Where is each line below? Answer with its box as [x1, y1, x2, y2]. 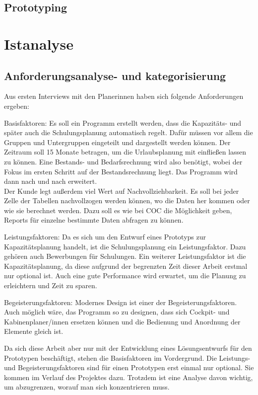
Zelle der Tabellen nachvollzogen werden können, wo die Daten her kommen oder [4, 195, 250, 206]
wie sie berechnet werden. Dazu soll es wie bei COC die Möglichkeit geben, [4, 205, 232, 215]
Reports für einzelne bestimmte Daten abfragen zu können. [4, 215, 184, 225]
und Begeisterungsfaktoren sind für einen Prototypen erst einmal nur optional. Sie [4, 362, 254, 373]
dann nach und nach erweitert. [4, 176, 97, 186]
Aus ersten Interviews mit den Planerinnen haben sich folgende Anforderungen [4, 91, 244, 101]
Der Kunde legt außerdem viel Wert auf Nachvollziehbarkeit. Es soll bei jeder [4, 185, 239, 196]
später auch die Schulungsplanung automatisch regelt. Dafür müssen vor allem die [4, 127, 253, 138]
